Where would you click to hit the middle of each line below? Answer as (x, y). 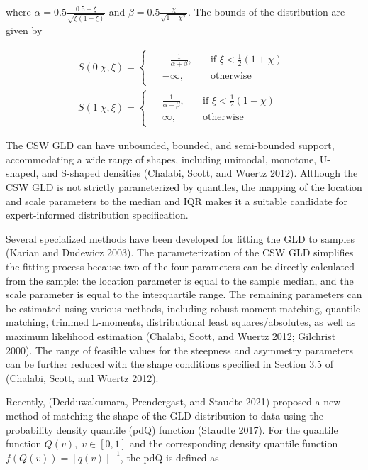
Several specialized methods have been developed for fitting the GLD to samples (180, 238)
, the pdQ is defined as (169, 457)
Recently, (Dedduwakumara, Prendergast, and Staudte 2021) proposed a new (173, 401)
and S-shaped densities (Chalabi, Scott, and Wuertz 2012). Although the (200, 173)
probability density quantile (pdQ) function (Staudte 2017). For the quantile (172, 429)
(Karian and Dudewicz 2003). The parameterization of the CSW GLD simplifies (180, 252)
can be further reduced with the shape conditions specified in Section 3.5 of (169, 364)
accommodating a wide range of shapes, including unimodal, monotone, (161, 159)
